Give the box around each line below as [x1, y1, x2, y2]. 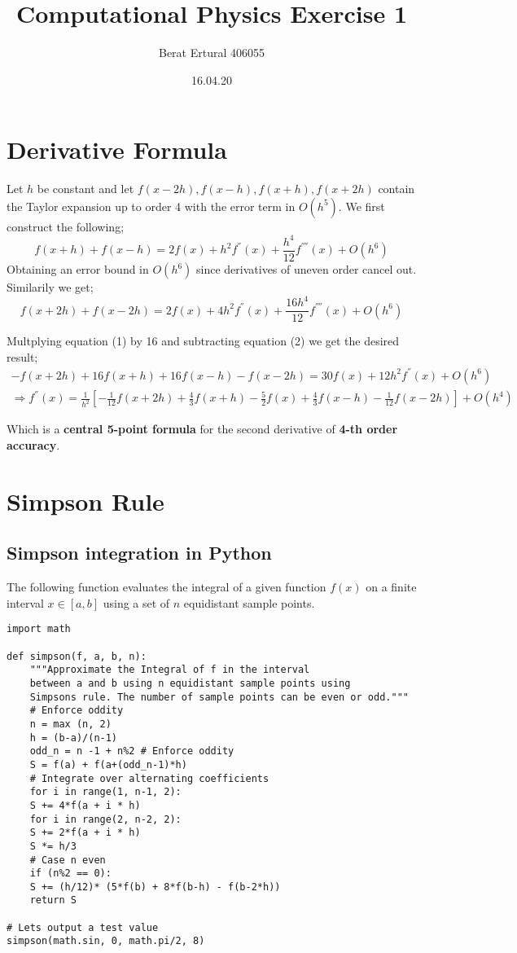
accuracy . [7, 437, 60, 453]
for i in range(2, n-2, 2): [29, 813, 182, 825]
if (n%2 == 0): [29, 867, 112, 880]
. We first [338, 197, 385, 214]
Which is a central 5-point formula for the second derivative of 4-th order [7, 420, 398, 437]
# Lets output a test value [7, 921, 159, 933]
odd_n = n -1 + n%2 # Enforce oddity [29, 745, 234, 758]
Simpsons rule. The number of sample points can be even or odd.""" [29, 691, 409, 703]
